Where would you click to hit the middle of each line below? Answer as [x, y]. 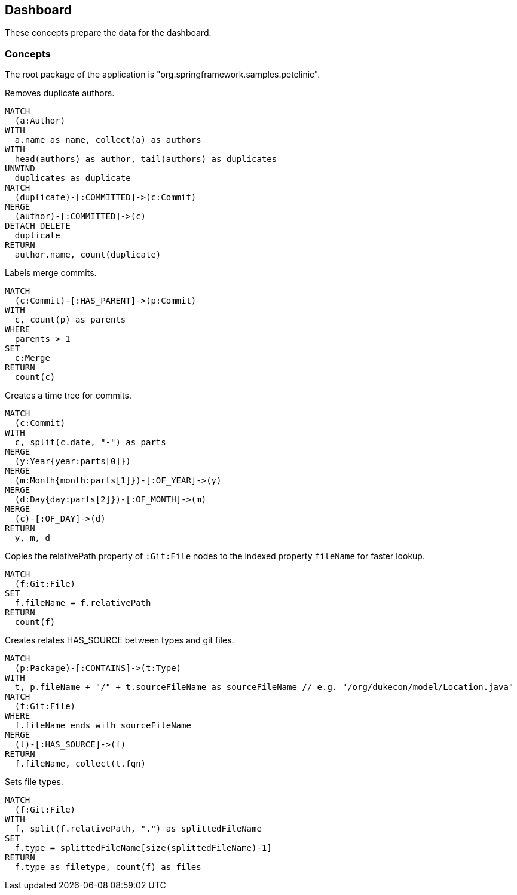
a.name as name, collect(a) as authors [108, 140]
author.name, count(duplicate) [88, 255]
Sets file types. [34, 782]
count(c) [35, 377]
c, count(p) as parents [70, 320]
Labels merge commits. [51, 273]
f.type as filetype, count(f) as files [108, 867]
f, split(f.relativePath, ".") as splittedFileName [138, 829]
